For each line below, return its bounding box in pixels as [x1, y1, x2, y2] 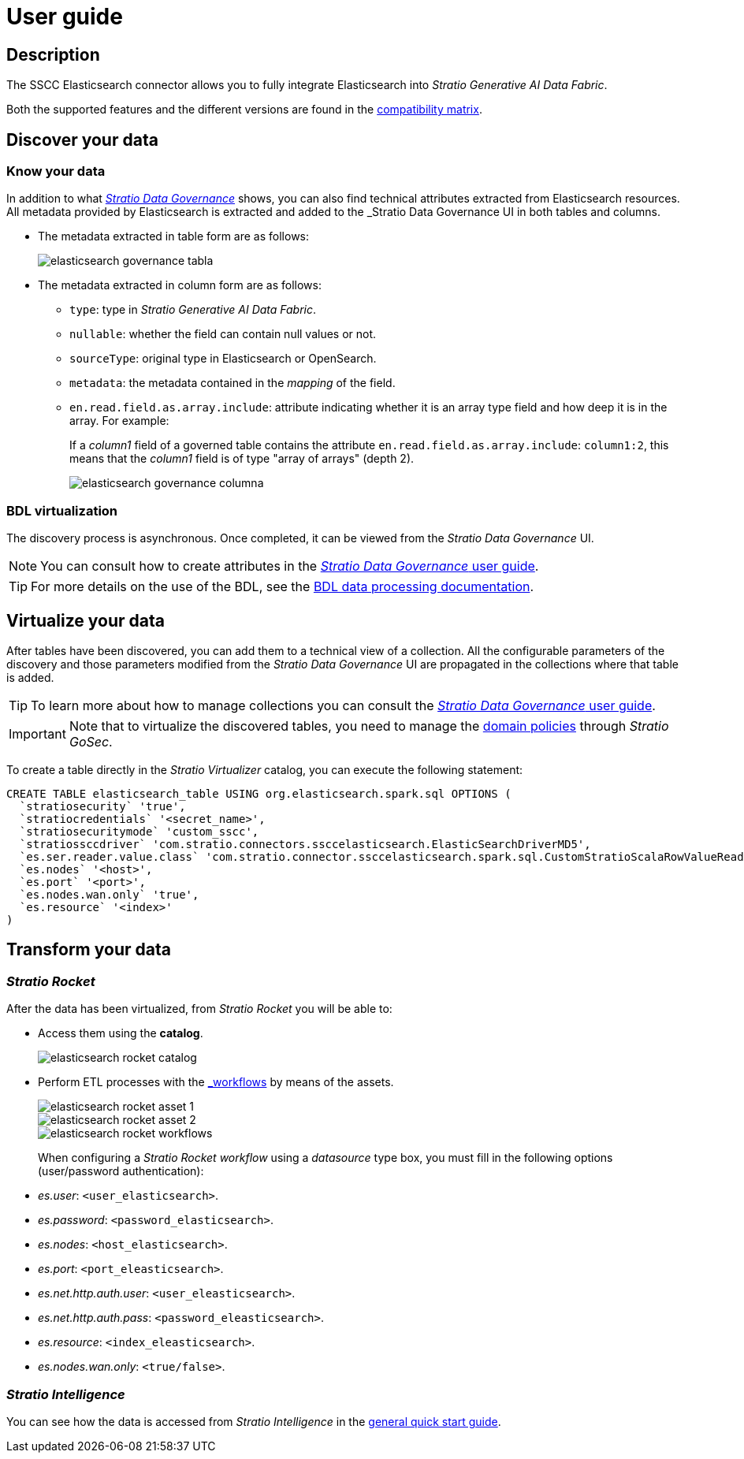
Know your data [6, 163, 106, 180]
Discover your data [6, 129, 158, 150]
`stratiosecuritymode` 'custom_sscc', [19, 824, 259, 838]
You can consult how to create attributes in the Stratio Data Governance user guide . [40, 558, 539, 575]
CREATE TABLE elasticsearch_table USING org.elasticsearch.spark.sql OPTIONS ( [6, 787, 511, 800]
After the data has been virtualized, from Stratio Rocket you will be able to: [6, 1002, 392, 1016]
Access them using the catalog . [38, 1026, 203, 1040]
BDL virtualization [6, 502, 118, 519]
